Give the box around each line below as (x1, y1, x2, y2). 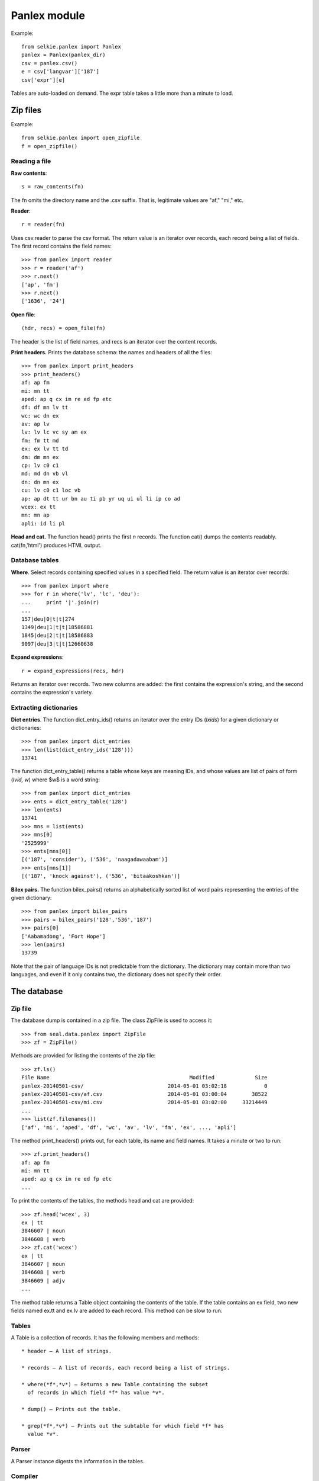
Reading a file (11, 157, 51, 165)
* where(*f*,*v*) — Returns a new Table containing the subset (21, 1381, 209, 1388)
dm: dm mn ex (21, 454, 59, 460)
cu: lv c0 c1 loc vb (21, 487, 81, 494)
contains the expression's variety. (11, 689, 93, 696)
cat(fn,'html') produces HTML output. (11, 541, 102, 549)
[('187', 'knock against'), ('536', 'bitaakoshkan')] (21, 873, 180, 880)
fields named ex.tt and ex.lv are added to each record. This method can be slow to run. (11, 1307, 223, 1314)
